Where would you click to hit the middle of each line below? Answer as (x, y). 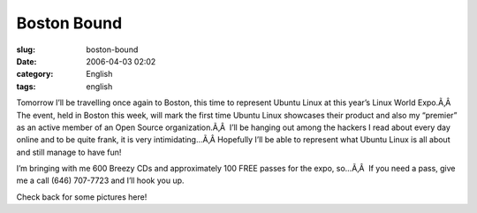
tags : (26, 86)
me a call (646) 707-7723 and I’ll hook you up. (100, 180)
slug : (26, 49)
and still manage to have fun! (69, 152)
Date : (26, 61)
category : (35, 74)
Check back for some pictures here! (82, 197)
